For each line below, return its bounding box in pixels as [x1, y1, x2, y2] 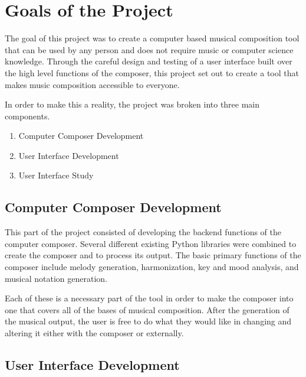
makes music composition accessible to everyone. [5, 78, 180, 90]
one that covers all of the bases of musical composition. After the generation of [5, 303, 289, 316]
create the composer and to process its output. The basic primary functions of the [5, 249, 301, 261]
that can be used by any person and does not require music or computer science [5, 43, 294, 56]
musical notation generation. [5, 272, 107, 284]
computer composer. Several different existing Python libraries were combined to [5, 237, 297, 249]
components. [5, 109, 50, 122]
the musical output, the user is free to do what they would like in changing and [5, 315, 292, 327]
